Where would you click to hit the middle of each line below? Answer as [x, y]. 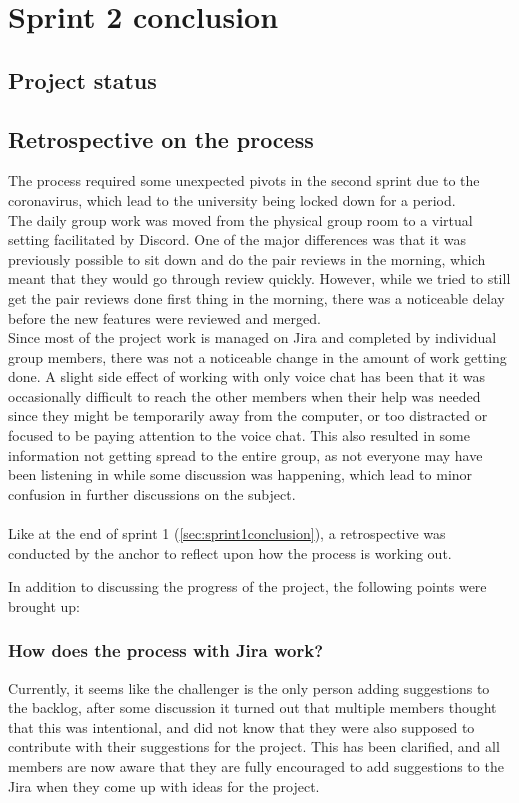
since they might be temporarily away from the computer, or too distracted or [248, 415]
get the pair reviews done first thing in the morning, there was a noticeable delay [256, 297]
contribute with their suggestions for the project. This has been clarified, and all [254, 746]
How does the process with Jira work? [166, 650]
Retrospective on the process [161, 138]
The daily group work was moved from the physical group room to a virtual [240, 219]
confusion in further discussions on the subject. [152, 493]
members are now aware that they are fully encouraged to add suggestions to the [256, 766]
